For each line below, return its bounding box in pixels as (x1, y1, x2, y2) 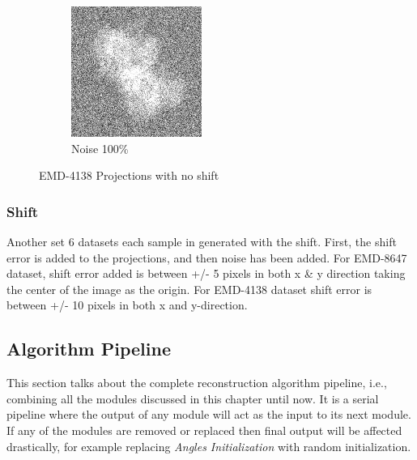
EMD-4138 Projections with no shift (39, 167, 219, 184)
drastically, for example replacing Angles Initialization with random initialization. (6, 437, 411, 454)
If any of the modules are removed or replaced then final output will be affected (6, 421, 402, 438)
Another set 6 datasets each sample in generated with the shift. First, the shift (6, 233, 397, 249)
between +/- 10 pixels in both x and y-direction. (6, 296, 248, 313)
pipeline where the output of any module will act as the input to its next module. (6, 406, 411, 423)
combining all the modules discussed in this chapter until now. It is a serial (6, 390, 379, 407)
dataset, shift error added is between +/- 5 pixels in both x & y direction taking (6, 265, 406, 282)
